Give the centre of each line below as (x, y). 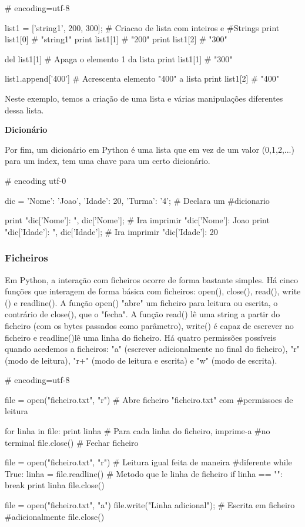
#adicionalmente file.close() (55, 516)
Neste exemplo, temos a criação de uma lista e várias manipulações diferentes (144, 98)
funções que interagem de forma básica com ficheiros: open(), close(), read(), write (153, 291)
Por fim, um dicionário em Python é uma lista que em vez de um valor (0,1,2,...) (150, 149)
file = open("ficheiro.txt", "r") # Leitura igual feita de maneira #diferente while (148, 462)
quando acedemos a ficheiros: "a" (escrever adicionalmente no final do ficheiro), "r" (152, 349)
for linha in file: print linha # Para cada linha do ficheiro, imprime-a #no (138, 431)
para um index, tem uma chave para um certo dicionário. (108, 161)
